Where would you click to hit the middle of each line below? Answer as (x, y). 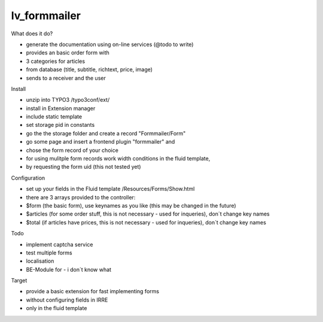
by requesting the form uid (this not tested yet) (83, 167)
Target (19, 281)
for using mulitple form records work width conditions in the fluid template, (118, 159)
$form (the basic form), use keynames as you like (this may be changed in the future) (131, 205)
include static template (54, 117)
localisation (40, 261)
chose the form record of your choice (72, 150)
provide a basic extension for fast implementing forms (93, 291)
